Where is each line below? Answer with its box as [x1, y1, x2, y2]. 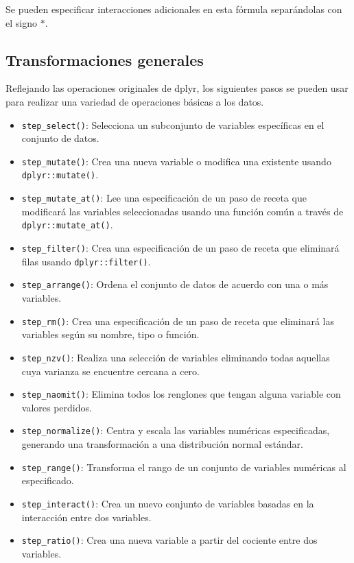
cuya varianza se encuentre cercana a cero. [21, 363, 200, 378]
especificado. [21, 473, 74, 488]
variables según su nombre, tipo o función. [21, 327, 200, 342]
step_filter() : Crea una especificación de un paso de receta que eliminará [21, 241, 340, 255]
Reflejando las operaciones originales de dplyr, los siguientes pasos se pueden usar [5, 81, 349, 95]
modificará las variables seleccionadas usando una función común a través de [21, 204, 344, 218]
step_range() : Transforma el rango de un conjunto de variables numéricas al [21, 459, 346, 474]
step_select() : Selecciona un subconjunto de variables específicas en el [21, 117, 324, 132]
